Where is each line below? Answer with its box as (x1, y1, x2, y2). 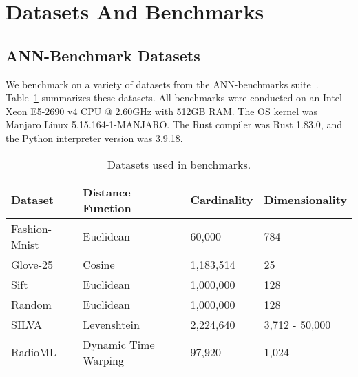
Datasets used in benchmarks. (107, 156, 251, 172)
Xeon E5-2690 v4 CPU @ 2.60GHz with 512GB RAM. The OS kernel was (6, 103, 317, 118)
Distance (83, 183, 131, 200)
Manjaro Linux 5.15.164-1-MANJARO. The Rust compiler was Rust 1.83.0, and (6, 117, 342, 132)
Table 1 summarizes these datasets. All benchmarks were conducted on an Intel (6, 90, 342, 105)
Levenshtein (83, 316, 140, 332)
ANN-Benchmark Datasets (6, 44, 200, 65)
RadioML (11, 344, 56, 360)
